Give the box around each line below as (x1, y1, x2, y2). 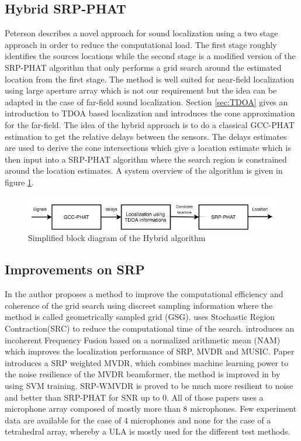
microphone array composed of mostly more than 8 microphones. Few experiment (5, 402, 297, 415)
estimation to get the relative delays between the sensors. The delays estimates (5, 130, 287, 142)
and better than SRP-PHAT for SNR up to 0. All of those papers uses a (5, 391, 264, 403)
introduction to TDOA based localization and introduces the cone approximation (5, 107, 295, 119)
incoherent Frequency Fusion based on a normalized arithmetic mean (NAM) (5, 333, 281, 346)
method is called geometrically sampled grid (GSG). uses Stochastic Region (5, 311, 275, 323)
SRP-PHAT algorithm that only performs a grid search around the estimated (5, 61, 282, 73)
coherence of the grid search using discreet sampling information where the (5, 299, 273, 311)
